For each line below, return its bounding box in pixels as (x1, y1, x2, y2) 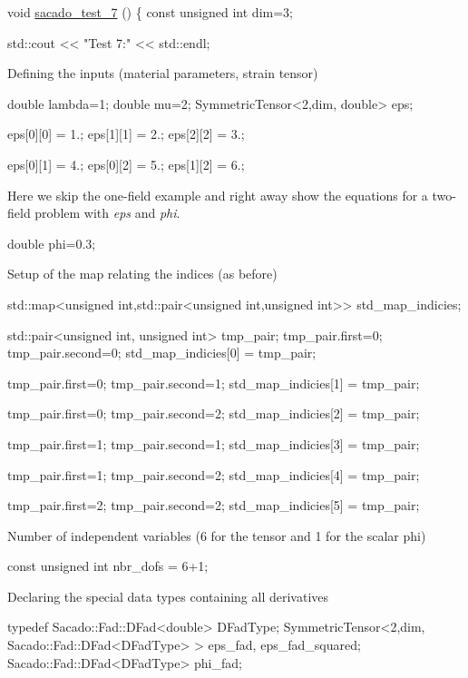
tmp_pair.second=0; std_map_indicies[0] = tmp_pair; (7, 343, 317, 362)
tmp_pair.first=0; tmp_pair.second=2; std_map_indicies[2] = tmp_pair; (7, 404, 420, 423)
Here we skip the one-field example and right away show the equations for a (7, 185, 428, 204)
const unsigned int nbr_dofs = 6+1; (7, 556, 209, 575)
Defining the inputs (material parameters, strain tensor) (7, 64, 318, 83)
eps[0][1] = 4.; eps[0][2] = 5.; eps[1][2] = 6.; (7, 154, 245, 173)
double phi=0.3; (7, 233, 96, 252)
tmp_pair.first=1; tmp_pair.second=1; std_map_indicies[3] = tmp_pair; (7, 434, 420, 453)
